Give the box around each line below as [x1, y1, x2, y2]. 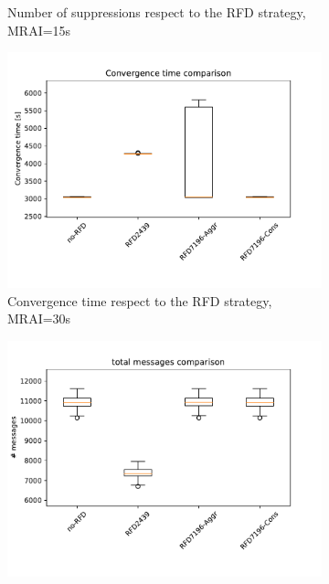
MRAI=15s [7, 20, 71, 39]
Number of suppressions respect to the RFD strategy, [7, 3, 306, 21]
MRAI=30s [7, 309, 71, 328]
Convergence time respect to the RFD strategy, [7, 291, 272, 310]
